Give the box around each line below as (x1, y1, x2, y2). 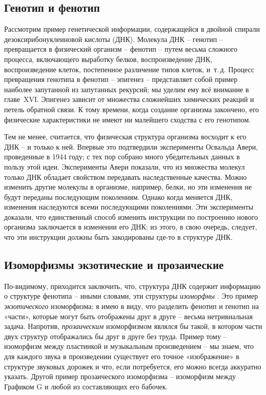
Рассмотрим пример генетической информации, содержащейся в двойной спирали (4, 24, 260, 34)
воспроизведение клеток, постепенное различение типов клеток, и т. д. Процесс (4, 64, 254, 74)
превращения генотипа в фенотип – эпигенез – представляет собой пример (4, 74, 238, 85)
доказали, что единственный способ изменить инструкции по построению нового (4, 211, 258, 222)
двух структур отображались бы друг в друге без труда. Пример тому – (4, 330, 227, 341)
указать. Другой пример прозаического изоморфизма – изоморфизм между (4, 371, 236, 382)
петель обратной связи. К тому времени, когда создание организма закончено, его (4, 103, 259, 114)
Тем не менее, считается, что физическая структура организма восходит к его (4, 131, 247, 142)
